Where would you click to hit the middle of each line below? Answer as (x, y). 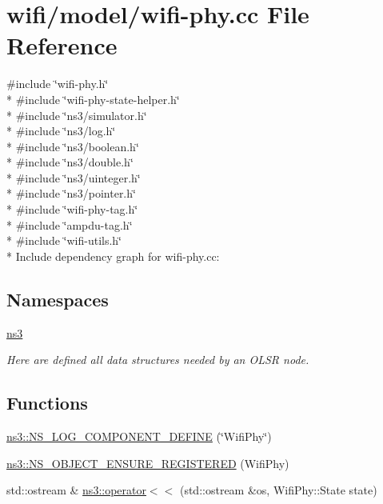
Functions (47, 403)
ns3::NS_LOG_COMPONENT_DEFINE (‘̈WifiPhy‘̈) (139, 436)
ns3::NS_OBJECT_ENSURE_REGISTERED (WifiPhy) (148, 463)
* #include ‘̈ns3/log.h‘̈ (61, 131)
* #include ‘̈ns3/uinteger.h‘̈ (74, 177)
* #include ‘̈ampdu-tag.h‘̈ (70, 224)
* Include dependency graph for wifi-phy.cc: (113, 256)
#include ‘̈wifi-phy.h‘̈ (58, 84)
